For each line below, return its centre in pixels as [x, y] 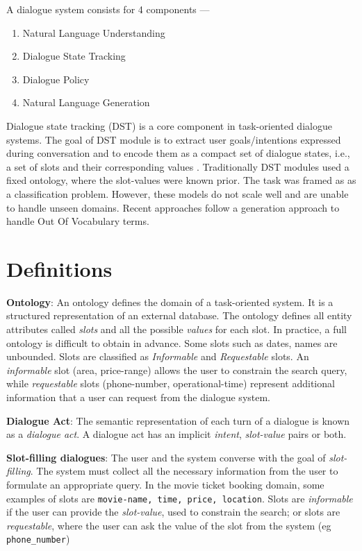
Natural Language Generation [86, 102]
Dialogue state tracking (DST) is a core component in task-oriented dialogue [169, 125]
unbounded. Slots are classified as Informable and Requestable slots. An [158, 356]
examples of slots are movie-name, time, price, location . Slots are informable [180, 498]
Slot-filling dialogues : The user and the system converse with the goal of [166, 457]
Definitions [59, 268]
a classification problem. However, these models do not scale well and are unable [178, 193]
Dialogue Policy [56, 79]
